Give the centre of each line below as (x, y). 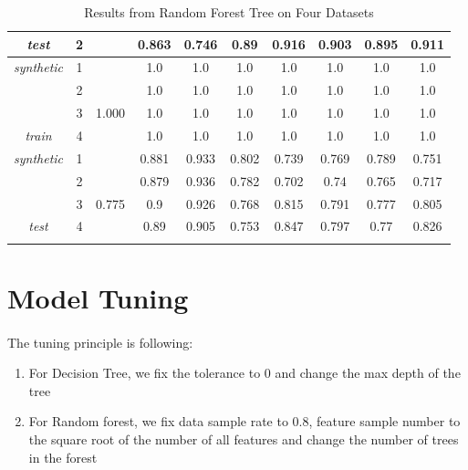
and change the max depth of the (368, 373)
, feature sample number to (385, 421)
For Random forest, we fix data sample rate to (158, 421)
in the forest (63, 457)
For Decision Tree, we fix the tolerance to (145, 373)
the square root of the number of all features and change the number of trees (244, 439)
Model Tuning (98, 297)
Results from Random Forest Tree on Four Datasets (229, 12)
